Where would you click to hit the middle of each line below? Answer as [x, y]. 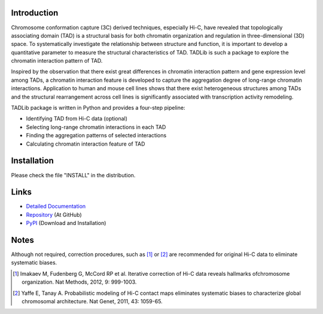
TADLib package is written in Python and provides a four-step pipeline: [98, 108]
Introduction [35, 13]
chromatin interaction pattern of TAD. [57, 61]
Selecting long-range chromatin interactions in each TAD [96, 127]
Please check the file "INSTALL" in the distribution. [73, 175]
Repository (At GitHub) [54, 214]
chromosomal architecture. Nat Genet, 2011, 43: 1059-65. [92, 301]
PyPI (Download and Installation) [66, 223]
